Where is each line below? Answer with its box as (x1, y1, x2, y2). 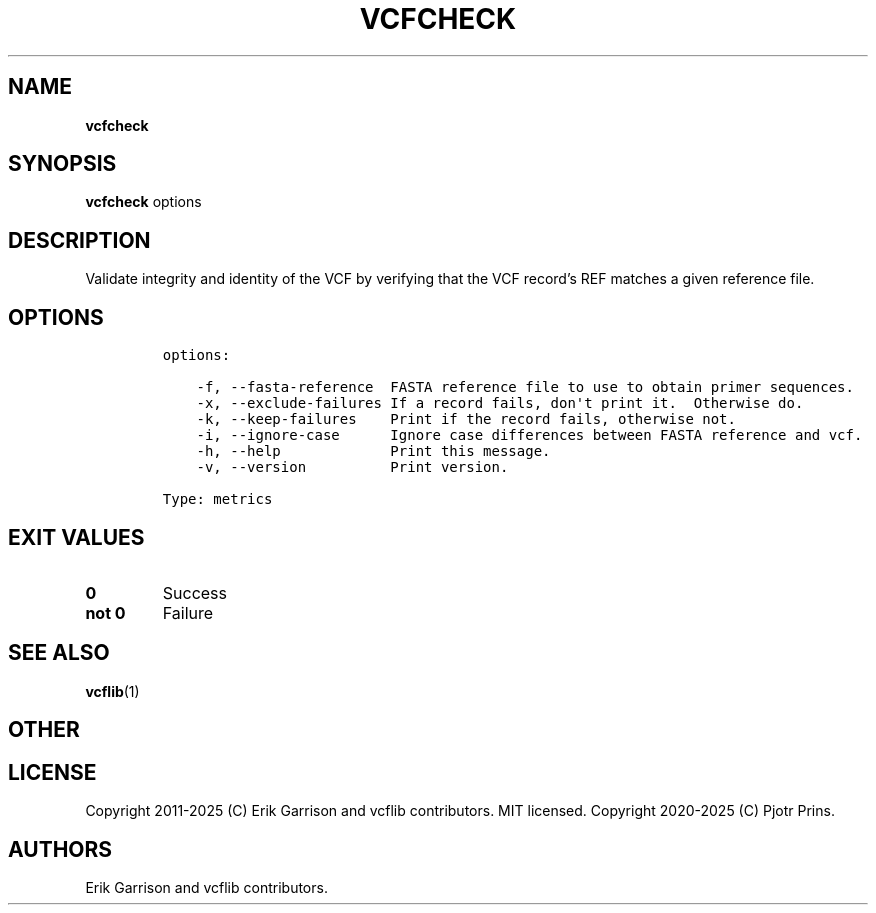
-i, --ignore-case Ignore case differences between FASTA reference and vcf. (196, 427, 863, 444)
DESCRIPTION (8, 227, 151, 253)
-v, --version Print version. (196, 459, 509, 476)
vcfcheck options (85, 193, 202, 211)
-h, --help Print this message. (196, 443, 551, 460)
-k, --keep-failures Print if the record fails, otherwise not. (196, 411, 736, 428)
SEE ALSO (8, 640, 110, 666)
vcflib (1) (85, 682, 140, 700)
